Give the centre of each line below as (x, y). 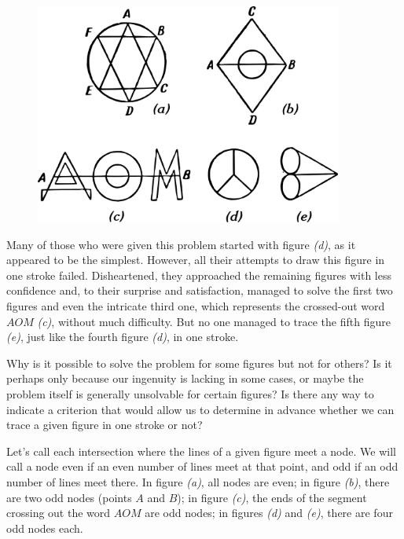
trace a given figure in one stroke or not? (105, 425)
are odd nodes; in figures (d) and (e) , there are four (269, 513)
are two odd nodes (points (69, 497)
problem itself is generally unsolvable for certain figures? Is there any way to (190, 393)
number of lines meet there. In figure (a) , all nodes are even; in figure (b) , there (198, 481)
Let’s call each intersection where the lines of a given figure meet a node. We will (201, 451)
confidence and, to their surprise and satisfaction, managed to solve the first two (200, 290)
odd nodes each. (45, 528)
